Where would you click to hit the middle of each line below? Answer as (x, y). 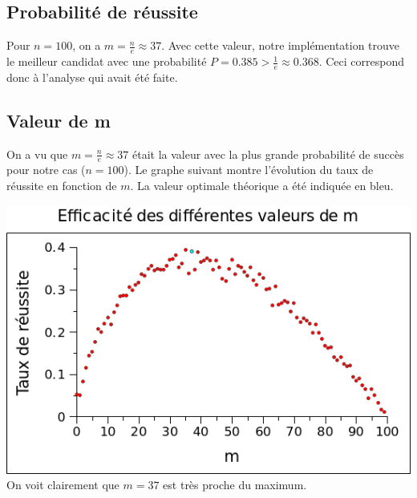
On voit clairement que (63, 485)
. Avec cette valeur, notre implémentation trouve (281, 45)
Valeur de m (59, 120)
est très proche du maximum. (235, 485)
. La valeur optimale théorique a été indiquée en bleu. (262, 186)
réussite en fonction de (62, 186)
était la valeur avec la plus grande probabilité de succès (268, 154)
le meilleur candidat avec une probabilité (107, 61)
